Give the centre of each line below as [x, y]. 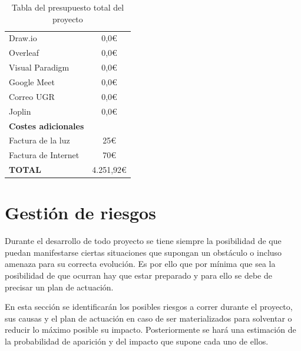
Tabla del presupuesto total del [68, 7]
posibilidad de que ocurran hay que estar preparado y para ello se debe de [138, 275]
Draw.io [23, 38]
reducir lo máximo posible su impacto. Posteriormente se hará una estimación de [150, 330]
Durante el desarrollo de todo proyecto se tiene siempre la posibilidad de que [143, 241]
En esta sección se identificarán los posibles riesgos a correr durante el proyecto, [149, 307]
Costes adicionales [47, 126]
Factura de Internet [44, 155]
